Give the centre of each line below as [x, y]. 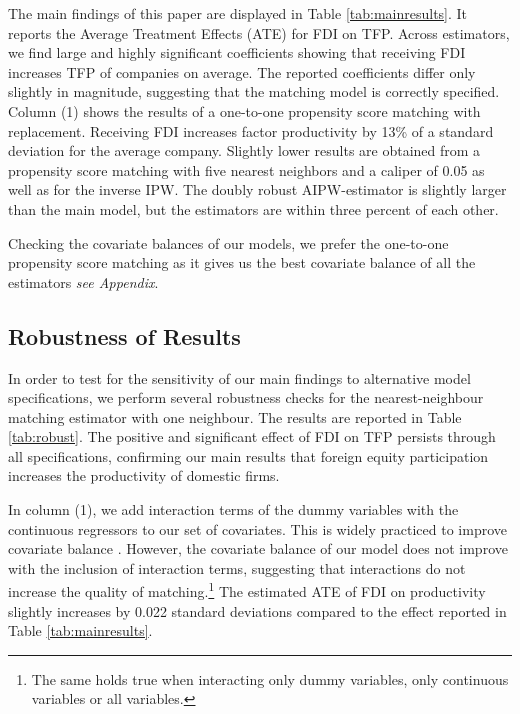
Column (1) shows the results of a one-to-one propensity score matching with [244, 110]
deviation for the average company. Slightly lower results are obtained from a [244, 150]
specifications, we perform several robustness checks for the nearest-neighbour [246, 397]
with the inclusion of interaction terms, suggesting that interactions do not [237, 567]
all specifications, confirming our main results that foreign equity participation [248, 455]
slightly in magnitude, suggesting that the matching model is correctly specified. [254, 91]
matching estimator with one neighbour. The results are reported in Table [235, 416]
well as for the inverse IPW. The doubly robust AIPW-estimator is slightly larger [257, 189]
